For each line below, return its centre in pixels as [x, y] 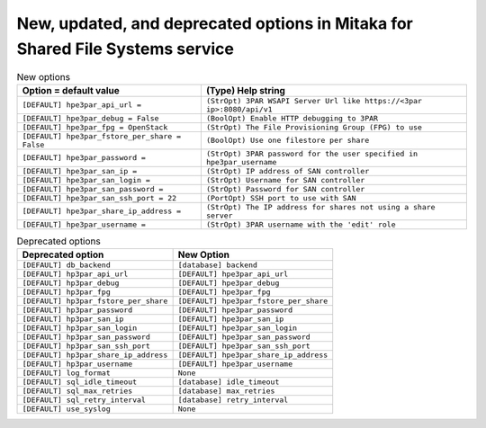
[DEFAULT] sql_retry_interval [84, 400]
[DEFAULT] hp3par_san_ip [73, 319]
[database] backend [218, 265]
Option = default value [71, 90]
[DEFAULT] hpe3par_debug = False [90, 118]
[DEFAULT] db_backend [67, 265]
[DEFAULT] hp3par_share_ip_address [95, 355]
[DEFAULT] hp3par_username [77, 364]
